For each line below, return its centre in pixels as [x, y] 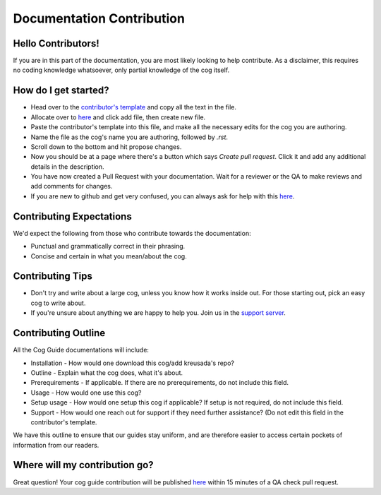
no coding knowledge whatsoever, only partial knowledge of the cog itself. [121, 70]
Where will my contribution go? [84, 465]
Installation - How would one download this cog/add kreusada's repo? [132, 363]
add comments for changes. [72, 186]
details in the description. [68, 167]
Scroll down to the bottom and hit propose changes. [106, 147]
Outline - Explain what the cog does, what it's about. [107, 372]
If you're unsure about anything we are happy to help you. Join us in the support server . [158, 313]
